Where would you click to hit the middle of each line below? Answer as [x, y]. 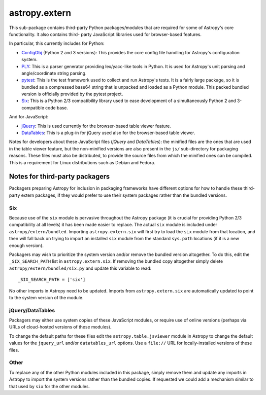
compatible [33, 108]
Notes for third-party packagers [60, 177]
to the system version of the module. [46, 297]
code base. [57, 108]
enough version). [26, 245]
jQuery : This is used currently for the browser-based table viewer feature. [96, 126]
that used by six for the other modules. [50, 386]
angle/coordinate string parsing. [54, 73]
